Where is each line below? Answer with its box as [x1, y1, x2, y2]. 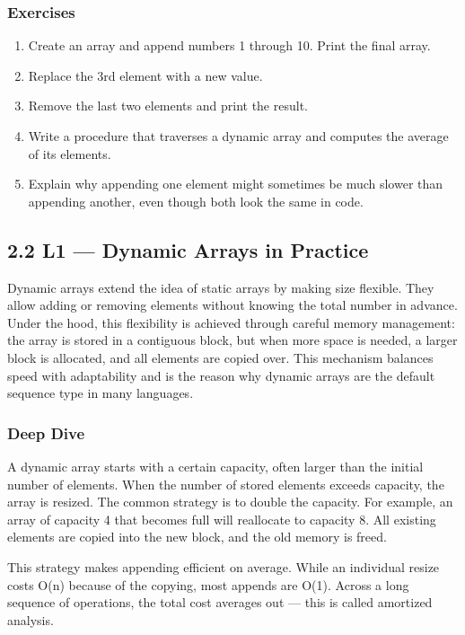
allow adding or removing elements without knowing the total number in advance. [7, 295, 458, 314]
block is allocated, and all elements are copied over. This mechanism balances [7, 348, 434, 366]
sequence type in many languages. [7, 384, 194, 402]
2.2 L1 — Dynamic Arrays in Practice [7, 235, 369, 263]
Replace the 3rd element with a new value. [28, 66, 263, 84]
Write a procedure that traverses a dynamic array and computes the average [28, 127, 449, 145]
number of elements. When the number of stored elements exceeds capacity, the [7, 474, 444, 493]
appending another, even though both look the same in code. [28, 191, 364, 210]
